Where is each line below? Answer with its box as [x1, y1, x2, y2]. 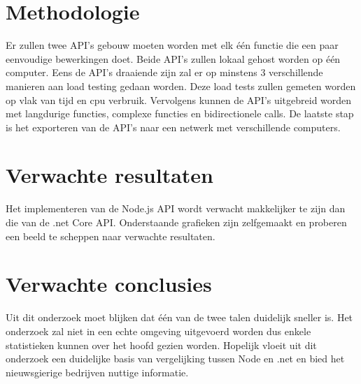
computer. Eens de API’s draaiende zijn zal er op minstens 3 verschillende [6, 65, 323, 80]
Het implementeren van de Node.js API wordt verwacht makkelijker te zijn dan [6, 201, 346, 216]
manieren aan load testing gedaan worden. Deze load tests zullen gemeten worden [6, 78, 356, 93]
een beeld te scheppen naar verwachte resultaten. [6, 228, 215, 243]
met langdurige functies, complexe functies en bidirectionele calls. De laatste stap [6, 106, 354, 121]
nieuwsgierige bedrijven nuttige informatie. [6, 364, 189, 379]
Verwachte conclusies [6, 269, 212, 298]
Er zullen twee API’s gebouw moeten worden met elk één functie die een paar [6, 38, 339, 52]
